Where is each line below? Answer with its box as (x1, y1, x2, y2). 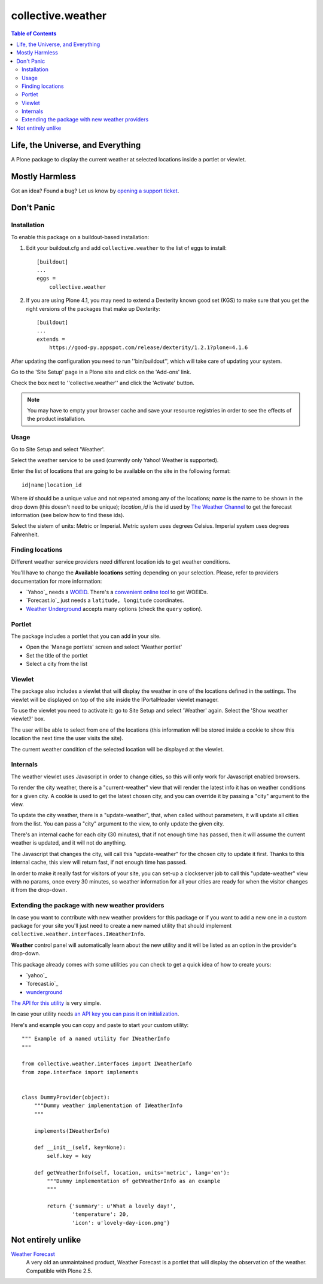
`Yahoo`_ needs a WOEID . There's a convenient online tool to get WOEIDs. (26, 589, 209, 596)
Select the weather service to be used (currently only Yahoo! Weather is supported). (11, 456, 219, 463)
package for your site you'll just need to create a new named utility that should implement (11, 922, 232, 929)
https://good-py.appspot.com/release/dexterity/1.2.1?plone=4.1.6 (48, 344, 248, 351)
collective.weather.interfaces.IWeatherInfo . (11, 930, 146, 938)
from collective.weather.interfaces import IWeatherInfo (22, 1060, 193, 1067)
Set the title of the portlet (26, 652, 88, 659)
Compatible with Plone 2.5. (26, 1267, 93, 1274)
